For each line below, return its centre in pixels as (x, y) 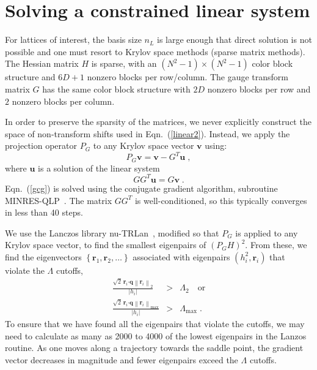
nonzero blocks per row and (259, 89)
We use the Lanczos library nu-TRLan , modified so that (112, 232)
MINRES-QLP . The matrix (59, 200)
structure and (30, 77)
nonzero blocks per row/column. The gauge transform (188, 77)
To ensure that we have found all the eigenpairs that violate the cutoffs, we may (155, 324)
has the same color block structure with (116, 89)
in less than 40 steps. (44, 212)
